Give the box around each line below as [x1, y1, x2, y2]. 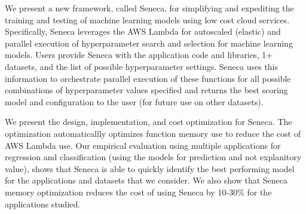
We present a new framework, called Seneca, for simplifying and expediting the [5, 2, 294, 14]
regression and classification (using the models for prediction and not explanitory [5, 151, 302, 163]
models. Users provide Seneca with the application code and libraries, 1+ [5, 48, 273, 61]
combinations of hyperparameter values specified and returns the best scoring [5, 84, 288, 96]
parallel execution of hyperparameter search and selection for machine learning [5, 36, 293, 49]
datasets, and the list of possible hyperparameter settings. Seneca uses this [5, 60, 279, 72]
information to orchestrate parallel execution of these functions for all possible [5, 72, 291, 84]
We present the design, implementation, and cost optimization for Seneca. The [5, 115, 292, 128]
